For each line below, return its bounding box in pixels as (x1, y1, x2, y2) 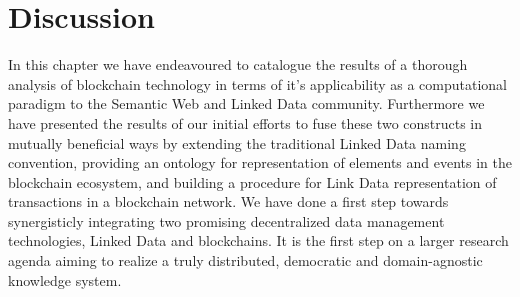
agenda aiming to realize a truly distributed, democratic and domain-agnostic (8, 250, 483, 271)
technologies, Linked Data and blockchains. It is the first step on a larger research (8, 230, 509, 251)
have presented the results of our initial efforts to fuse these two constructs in (8, 112, 483, 133)
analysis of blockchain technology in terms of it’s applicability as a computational (8, 73, 507, 94)
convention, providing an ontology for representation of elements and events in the (8, 152, 513, 173)
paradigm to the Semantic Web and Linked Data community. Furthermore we (8, 93, 485, 114)
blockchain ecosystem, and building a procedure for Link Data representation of (8, 171, 497, 192)
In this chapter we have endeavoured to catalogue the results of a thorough (8, 54, 468, 75)
